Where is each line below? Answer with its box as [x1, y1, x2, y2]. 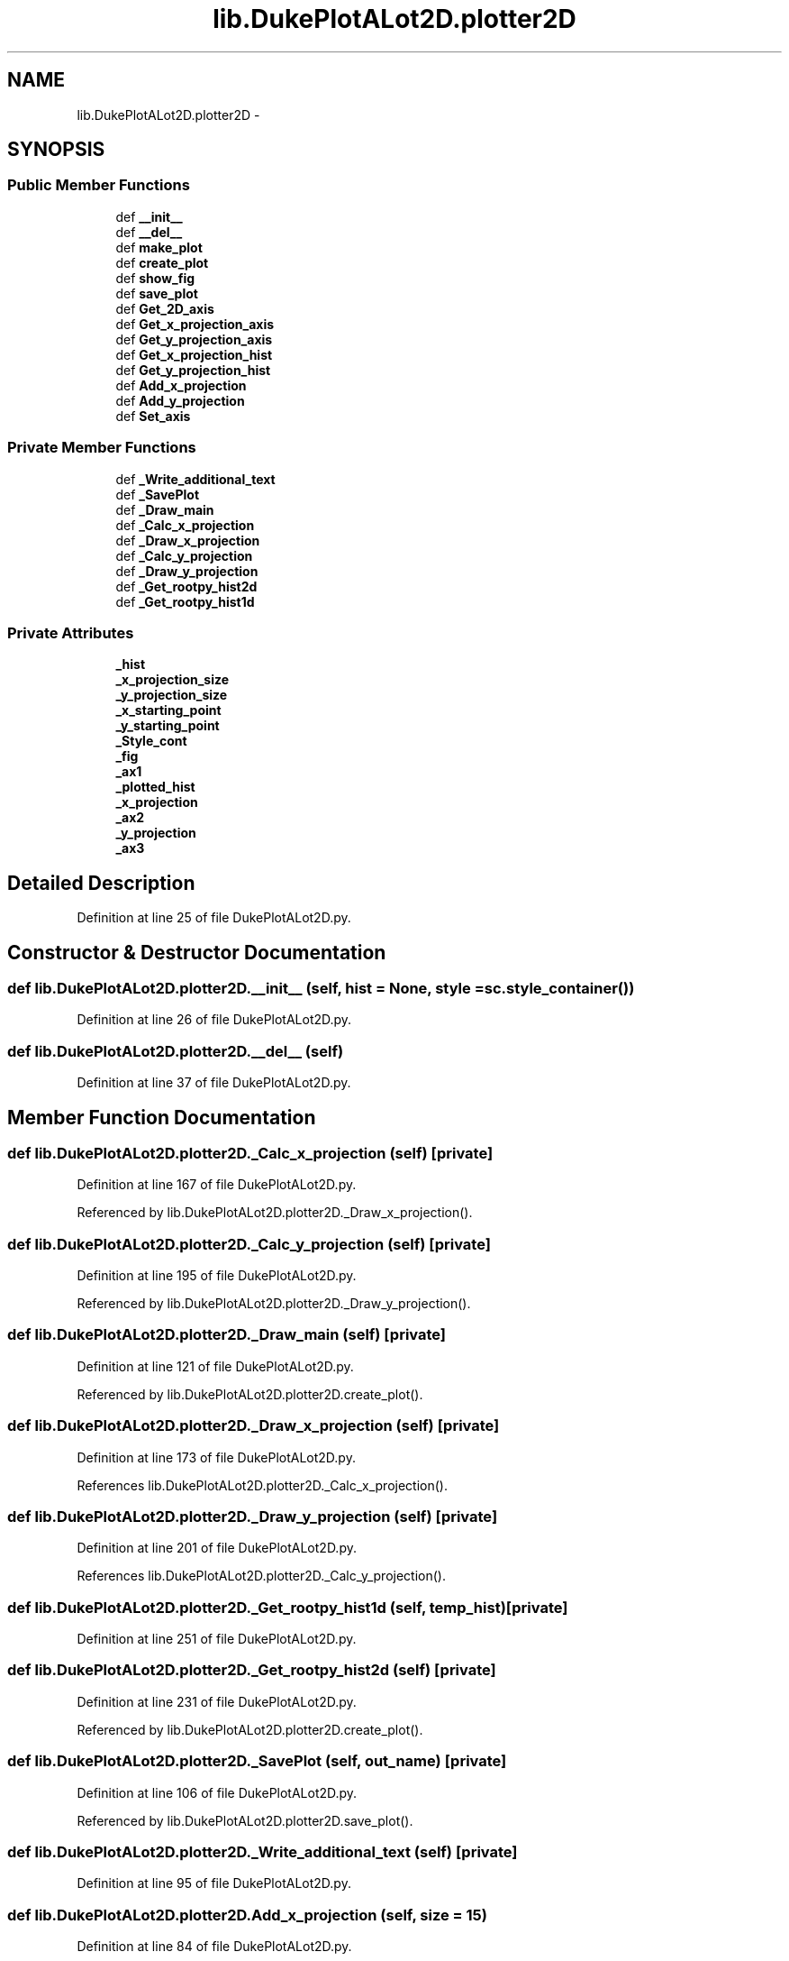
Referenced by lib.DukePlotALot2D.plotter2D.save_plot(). [77, 1812, 413, 1828]
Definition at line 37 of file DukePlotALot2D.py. [77, 1075, 351, 1091]
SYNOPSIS [7, 138, 105, 161]
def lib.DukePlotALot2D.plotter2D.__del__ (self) [7, 1041, 344, 1060]
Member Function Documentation [7, 1105, 316, 1129]
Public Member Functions [7, 176, 190, 195]
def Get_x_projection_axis [115, 316, 275, 332]
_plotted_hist [115, 779, 195, 795]
